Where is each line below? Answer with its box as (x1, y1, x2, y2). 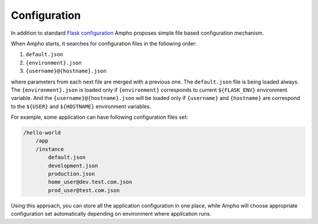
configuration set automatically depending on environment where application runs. (11, 210, 211, 218)
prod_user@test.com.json (48, 187, 120, 193)
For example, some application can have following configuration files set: (11, 113, 188, 121)
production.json (48, 170, 95, 177)
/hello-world (23, 129, 61, 136)
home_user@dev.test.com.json (48, 179, 132, 185)
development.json (48, 162, 98, 169)
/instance (35, 146, 64, 152)
